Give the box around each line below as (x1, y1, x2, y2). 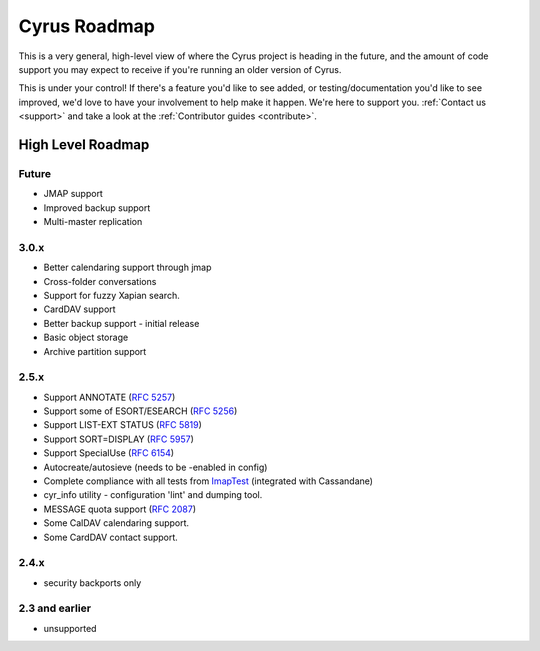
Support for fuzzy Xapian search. (43, 289, 180, 301)
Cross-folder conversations (43, 275, 157, 287)
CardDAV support (43, 303, 116, 315)
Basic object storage (43, 331, 129, 344)
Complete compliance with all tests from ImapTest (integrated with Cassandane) (43, 475, 374, 487)
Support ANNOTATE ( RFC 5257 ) (43, 391, 176, 403)
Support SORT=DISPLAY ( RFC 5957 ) (43, 433, 194, 445)
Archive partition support (43, 345, 147, 357)
